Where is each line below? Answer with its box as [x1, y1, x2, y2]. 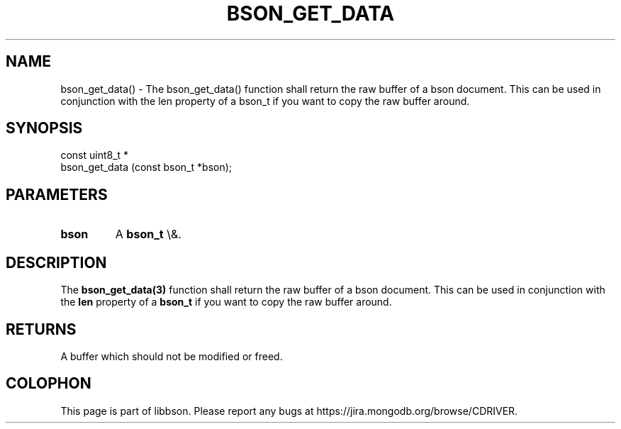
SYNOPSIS [6, 119, 83, 138]
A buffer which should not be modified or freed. [60, 350, 283, 362]
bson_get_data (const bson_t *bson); [60, 161, 233, 174]
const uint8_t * [60, 149, 129, 162]
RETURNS [6, 320, 77, 338]
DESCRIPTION [6, 253, 107, 272]
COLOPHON [6, 374, 91, 393]
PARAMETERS [6, 185, 108, 204]
